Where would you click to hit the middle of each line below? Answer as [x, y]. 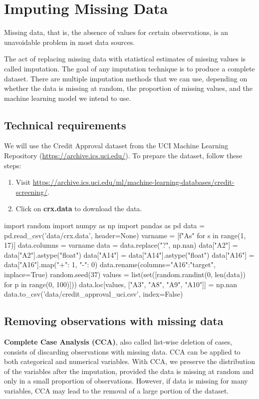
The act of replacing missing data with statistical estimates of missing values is [125, 59]
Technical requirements [65, 125]
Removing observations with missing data [114, 321]
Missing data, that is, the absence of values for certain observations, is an [116, 32]
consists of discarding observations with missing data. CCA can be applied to [122, 351]
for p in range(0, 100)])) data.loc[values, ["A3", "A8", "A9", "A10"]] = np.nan [121, 284]
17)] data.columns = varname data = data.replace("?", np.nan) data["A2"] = [121, 245]
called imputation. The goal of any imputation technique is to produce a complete [129, 68]
